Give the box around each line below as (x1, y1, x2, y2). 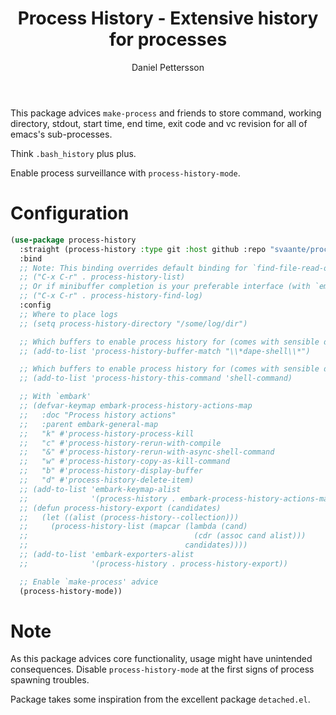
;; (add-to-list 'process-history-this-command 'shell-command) (19, 373, 293, 384)
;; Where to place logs (19, 309, 118, 319)
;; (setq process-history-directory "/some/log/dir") (19, 318, 248, 329)
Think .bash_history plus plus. (10, 147, 137, 159)
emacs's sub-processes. (10, 128, 113, 140)
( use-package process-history (10, 235, 137, 245)
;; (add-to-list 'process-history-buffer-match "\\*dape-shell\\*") (19, 346, 311, 356)
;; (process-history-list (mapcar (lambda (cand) (19, 522, 248, 532)
